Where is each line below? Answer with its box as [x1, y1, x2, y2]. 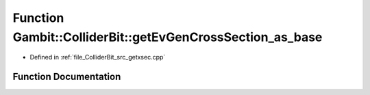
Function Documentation [12, 71, 121, 83]
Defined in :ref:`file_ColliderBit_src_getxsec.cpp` [29, 53, 166, 62]
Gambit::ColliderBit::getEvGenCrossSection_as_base [12, 29, 323, 44]
